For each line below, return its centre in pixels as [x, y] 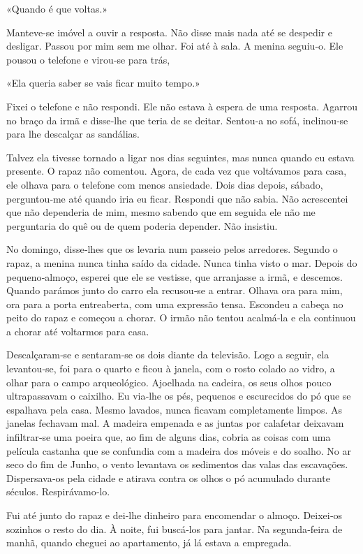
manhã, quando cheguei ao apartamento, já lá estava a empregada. [149, 542]
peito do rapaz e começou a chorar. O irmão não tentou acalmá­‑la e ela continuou [181, 318]
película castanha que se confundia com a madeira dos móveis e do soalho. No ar [179, 450]
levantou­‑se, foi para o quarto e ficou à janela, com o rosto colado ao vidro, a [171, 369]
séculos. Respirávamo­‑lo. [58, 491]
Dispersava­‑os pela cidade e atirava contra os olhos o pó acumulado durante [168, 478]
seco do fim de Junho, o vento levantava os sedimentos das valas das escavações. [177, 464]
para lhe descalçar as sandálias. [73, 134]
